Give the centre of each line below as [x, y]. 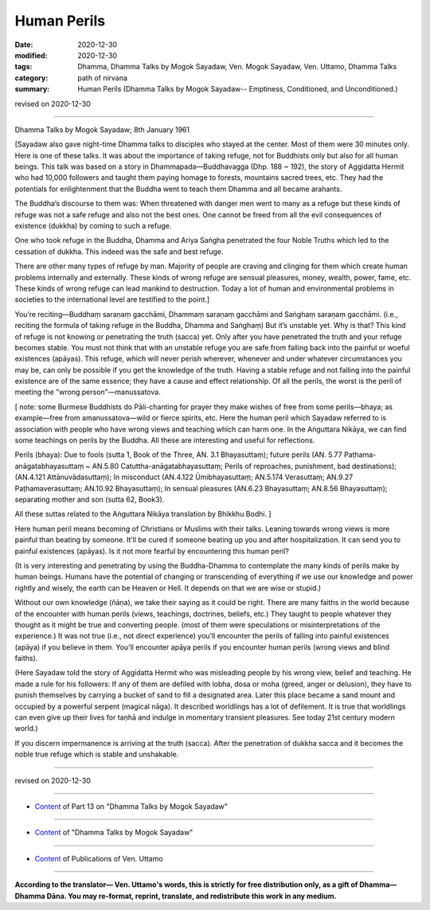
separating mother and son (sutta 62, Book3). [90, 499]
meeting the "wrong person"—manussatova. [88, 392]
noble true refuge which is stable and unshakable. [97, 754]
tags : [23, 67]
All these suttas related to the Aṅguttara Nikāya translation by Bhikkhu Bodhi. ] [143, 514]
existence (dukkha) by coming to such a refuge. [93, 226]
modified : [31, 55]
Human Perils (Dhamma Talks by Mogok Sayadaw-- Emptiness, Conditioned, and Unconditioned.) [238, 89]
